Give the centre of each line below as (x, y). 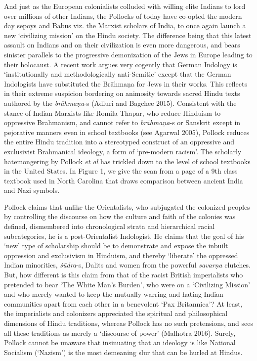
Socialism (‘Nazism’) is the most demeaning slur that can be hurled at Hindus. (123, 352)
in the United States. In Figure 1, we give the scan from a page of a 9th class (121, 171)
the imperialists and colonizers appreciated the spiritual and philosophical (116, 313)
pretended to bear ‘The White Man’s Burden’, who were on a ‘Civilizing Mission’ (127, 284)
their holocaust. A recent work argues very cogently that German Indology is (121, 64)
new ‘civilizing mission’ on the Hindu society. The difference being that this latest (128, 35)
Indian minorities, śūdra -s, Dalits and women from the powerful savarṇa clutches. (127, 265)
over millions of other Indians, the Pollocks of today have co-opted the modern (123, 16)
